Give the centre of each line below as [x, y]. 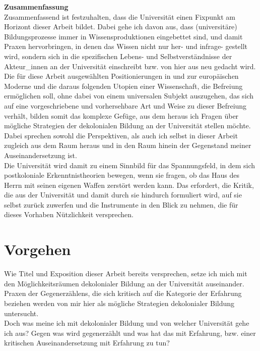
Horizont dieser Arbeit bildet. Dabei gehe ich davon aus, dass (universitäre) [121, 27]
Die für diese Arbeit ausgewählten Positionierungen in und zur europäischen [121, 76]
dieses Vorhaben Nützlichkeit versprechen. [69, 214]
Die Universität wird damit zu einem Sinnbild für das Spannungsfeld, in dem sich [130, 165]
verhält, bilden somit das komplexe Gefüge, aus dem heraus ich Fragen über [121, 115]
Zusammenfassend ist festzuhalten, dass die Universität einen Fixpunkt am [120, 16]
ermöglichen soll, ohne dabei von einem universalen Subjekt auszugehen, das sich [129, 96]
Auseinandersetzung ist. [41, 155]
